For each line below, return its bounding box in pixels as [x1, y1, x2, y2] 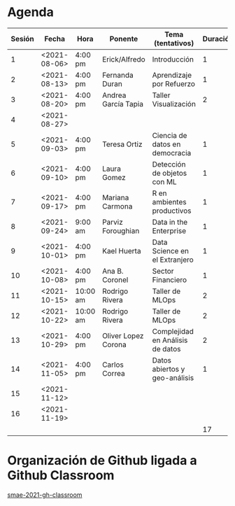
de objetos [152, 168, 187, 178]
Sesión [10, 34, 35, 43]
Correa [102, 368, 125, 378]
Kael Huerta [102, 246, 141, 255]
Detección [152, 159, 186, 169]
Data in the [152, 217, 188, 227]
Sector [152, 266, 174, 276]
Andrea [102, 90, 127, 100]
